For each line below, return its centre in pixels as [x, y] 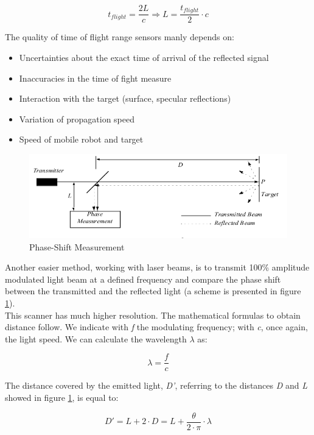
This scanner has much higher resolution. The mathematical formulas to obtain [153, 315]
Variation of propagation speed [77, 118]
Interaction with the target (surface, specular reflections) [125, 98]
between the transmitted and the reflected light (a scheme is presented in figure [153, 291]
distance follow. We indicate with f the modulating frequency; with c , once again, [156, 327]
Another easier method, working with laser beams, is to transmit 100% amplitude [157, 267]
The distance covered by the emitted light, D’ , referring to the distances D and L [156, 385]
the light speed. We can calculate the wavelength [96, 338]
